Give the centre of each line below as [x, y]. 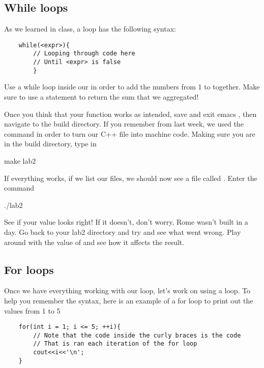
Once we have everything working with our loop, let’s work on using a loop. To [127, 290]
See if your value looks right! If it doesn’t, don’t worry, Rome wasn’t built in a [126, 222]
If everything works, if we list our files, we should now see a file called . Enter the [131, 178]
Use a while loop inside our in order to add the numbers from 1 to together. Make [132, 87]
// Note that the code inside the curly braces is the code [137, 335]
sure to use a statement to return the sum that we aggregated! [101, 97]
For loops [29, 269]
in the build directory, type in [50, 144]
